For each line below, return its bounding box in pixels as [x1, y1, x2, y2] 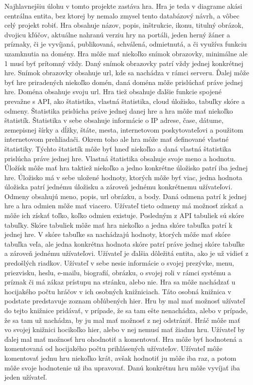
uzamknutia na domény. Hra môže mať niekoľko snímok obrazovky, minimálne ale [4, 48, 248, 58]
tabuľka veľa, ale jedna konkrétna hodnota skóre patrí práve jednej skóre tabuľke [4, 238, 245, 249]
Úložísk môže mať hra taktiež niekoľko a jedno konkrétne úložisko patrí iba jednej [4, 163, 248, 173]
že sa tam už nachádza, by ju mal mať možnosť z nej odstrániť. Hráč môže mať [4, 315, 240, 325]
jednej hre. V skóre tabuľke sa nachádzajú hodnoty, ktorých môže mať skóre [4, 229, 231, 239]
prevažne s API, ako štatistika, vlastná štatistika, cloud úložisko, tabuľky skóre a [4, 96, 245, 106]
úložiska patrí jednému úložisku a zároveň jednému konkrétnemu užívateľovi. [4, 182, 233, 192]
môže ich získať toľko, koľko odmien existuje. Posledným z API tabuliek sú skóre [4, 210, 244, 220]
